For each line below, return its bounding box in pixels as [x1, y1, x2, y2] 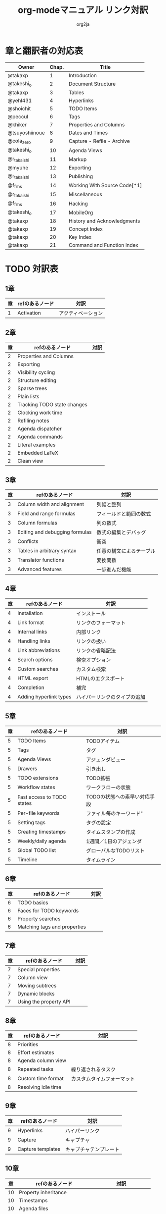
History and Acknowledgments [68, 217, 140, 224]
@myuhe [7, 164, 29, 171]
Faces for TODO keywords [17, 907, 79, 914]
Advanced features [17, 566, 62, 573]
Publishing [68, 173, 93, 180]
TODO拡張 [86, 775, 111, 782]
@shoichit [7, 105, 31, 112]
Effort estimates [17, 1049, 54, 1056]
